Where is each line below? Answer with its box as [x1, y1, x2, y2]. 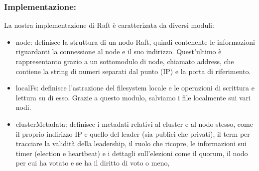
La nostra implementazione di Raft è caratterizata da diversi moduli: [4, 20, 214, 30]
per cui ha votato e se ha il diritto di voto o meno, [15, 158, 170, 168]
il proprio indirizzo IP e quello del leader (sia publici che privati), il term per [15, 128, 250, 139]
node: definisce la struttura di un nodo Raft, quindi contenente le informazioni [15, 36, 255, 47]
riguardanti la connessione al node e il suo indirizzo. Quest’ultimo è [15, 46, 222, 57]
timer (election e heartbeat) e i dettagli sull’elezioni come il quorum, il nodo [15, 148, 248, 158]
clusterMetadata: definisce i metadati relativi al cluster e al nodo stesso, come [15, 118, 253, 129]
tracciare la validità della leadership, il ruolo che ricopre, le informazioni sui [15, 138, 247, 149]
